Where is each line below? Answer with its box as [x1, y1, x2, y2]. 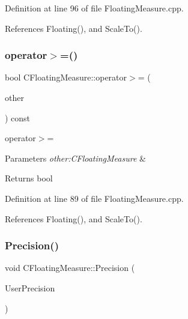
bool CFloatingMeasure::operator [5, 71, 127, 84]
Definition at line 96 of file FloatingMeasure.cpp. [5, 2, 184, 14]
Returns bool [5, 172, 53, 184]
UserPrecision [5, 281, 55, 294]
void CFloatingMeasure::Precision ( [5, 261, 135, 274]
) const [5, 111, 31, 124]
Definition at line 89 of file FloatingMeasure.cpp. [5, 192, 184, 204]
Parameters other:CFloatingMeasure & [5, 151, 146, 164]
